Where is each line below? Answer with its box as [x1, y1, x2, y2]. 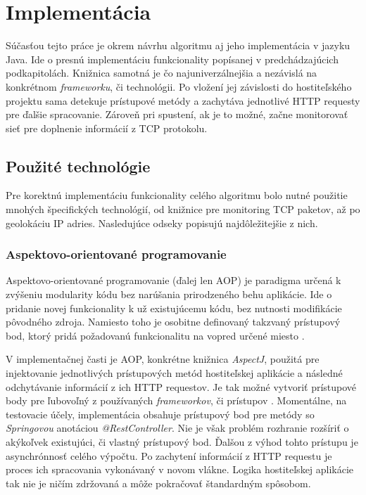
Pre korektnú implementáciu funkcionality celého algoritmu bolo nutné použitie [6, 188, 348, 202]
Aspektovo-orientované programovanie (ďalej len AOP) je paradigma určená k [6, 273, 341, 288]
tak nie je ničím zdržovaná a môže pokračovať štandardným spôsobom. [6, 475, 311, 490]
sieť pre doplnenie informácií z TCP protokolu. [6, 120, 208, 135]
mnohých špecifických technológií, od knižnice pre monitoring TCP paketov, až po [6, 202, 360, 217]
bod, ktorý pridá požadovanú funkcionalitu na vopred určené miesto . [6, 328, 305, 342]
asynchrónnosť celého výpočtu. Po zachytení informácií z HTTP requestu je [6, 448, 332, 463]
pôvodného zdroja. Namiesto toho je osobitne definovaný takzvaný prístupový [6, 314, 341, 329]
